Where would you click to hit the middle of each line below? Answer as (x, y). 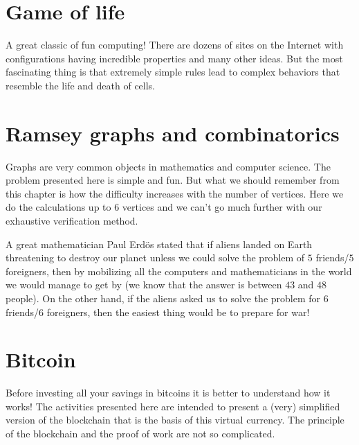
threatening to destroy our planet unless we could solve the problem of (155, 258)
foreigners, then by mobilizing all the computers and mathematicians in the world (179, 271)
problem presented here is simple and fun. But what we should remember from (173, 180)
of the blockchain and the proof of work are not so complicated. (140, 434)
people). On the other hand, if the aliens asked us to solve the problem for (163, 298)
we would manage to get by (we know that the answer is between (144, 285)
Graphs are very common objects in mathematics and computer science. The (168, 166)
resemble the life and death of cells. (81, 85)
